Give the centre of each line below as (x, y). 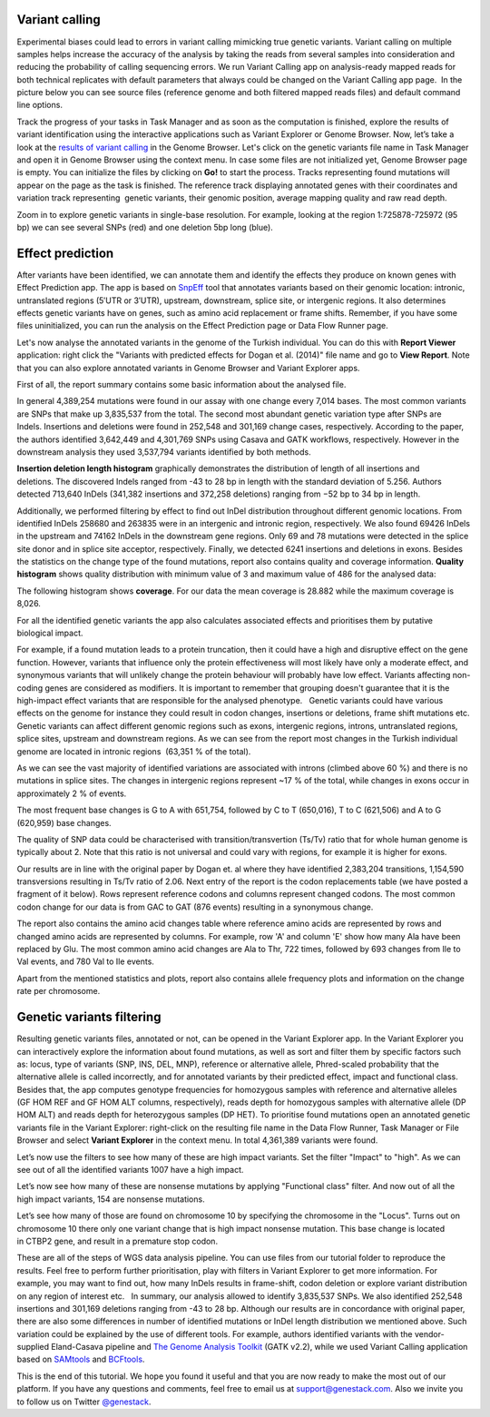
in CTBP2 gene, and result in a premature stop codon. (117, 1241)
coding (30, 688)
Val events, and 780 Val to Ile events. (85, 961)
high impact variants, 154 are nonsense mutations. (111, 1199)
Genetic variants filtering (89, 1017)
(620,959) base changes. (64, 822)
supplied (33, 1347)
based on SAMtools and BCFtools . (81, 1359)
